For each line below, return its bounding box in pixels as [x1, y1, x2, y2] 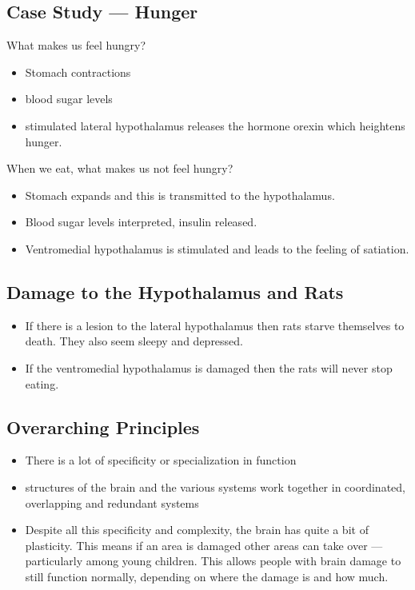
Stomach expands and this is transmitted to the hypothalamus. [25, 186, 335, 203]
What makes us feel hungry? [6, 37, 146, 54]
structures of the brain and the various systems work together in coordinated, [25, 478, 405, 495]
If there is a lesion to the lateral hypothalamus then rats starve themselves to [25, 317, 405, 333]
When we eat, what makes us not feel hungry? [6, 160, 233, 177]
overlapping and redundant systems [25, 494, 199, 511]
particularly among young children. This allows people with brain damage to [25, 552, 401, 569]
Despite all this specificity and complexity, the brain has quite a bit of [25, 521, 369, 538]
